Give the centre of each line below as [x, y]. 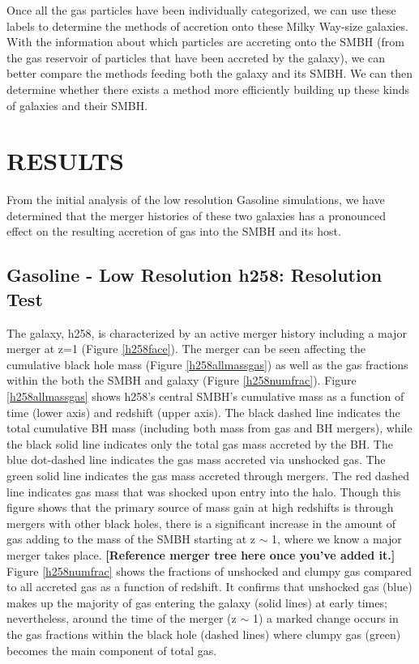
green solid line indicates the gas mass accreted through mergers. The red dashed [208, 475]
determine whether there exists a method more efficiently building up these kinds [208, 89]
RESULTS [65, 161]
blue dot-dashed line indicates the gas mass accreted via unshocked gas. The [196, 460]
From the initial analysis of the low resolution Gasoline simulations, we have [196, 200]
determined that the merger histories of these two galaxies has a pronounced [196, 215]
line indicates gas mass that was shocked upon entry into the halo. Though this [204, 491]
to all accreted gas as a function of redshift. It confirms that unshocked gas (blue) [209, 587]
